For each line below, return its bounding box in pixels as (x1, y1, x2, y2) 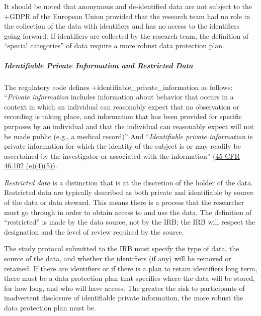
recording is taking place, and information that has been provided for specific (4, 111, 242, 122)
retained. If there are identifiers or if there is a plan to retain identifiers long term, (4, 263, 257, 273)
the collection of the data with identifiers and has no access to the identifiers (4, 21, 240, 31)
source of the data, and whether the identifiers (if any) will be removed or (4, 253, 231, 264)
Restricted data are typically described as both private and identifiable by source (4, 187, 253, 197)
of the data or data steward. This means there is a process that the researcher (4, 197, 244, 207)
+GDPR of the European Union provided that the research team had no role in (4, 11, 250, 21)
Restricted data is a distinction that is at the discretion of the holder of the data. (4, 177, 253, 187)
